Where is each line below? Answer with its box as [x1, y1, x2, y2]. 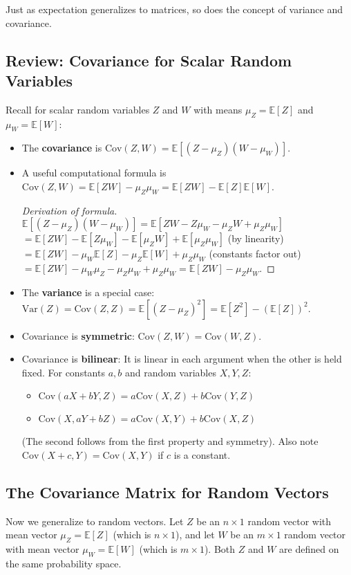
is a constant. [173, 447, 231, 462]
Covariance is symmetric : [21, 328, 135, 343]
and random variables [124, 365, 216, 379]
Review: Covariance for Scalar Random [6, 49, 292, 71]
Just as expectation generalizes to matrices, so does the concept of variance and [6, 2, 343, 16]
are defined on [279, 542, 339, 556]
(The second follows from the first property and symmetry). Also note [21, 434, 319, 448]
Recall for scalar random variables [6, 102, 150, 116]
